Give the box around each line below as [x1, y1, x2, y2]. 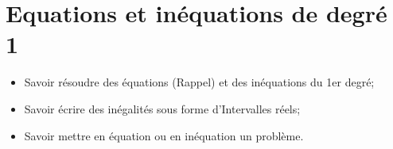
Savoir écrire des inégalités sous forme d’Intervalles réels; [24, 100, 301, 117]
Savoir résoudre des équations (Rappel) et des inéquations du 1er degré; [24, 74, 375, 90]
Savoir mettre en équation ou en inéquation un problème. [24, 127, 304, 143]
